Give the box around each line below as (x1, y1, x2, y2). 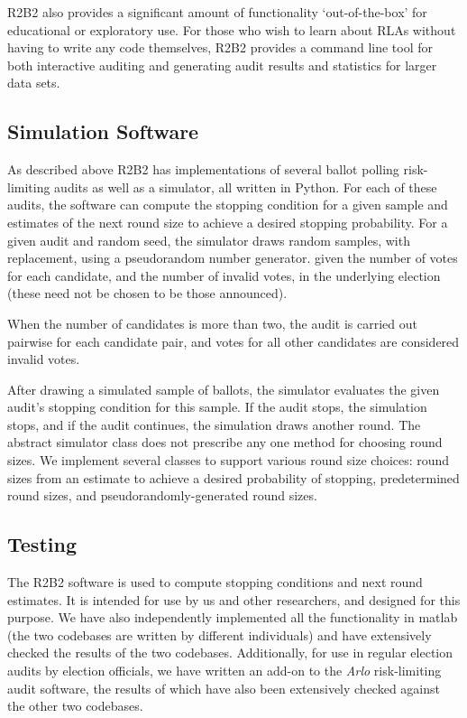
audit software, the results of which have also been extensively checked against (7, 678, 440, 697)
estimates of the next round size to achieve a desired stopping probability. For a (7, 212, 448, 231)
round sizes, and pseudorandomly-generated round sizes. (7, 486, 317, 505)
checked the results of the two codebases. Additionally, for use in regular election (7, 643, 453, 662)
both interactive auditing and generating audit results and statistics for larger (7, 55, 437, 74)
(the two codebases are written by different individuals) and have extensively (7, 625, 432, 644)
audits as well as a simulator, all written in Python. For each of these (54, 177, 437, 196)
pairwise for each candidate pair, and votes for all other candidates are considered (7, 331, 460, 350)
